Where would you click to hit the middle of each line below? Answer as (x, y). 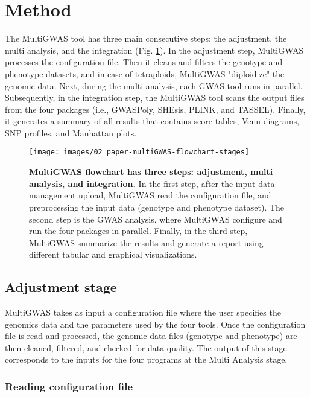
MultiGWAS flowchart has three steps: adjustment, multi (151, 172)
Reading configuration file (69, 386)
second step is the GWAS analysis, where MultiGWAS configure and (156, 219)
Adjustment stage (61, 287)
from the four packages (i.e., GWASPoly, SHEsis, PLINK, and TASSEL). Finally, (155, 109)
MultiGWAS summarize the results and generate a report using (146, 242)
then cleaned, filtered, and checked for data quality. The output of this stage (146, 347)
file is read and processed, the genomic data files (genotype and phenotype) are (151, 336)
